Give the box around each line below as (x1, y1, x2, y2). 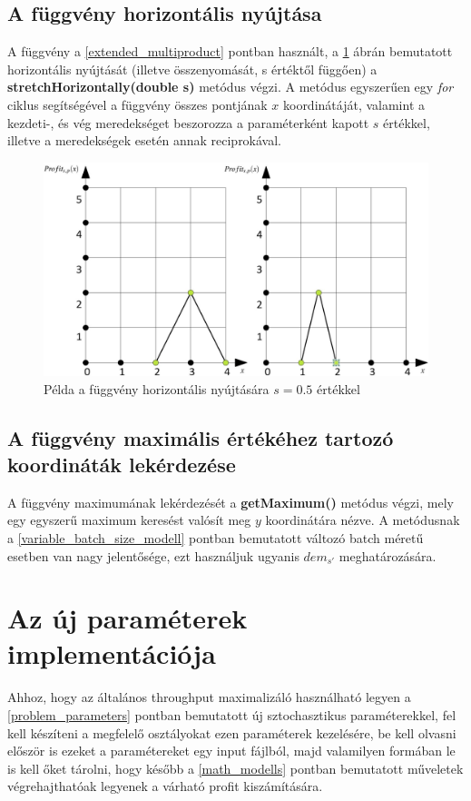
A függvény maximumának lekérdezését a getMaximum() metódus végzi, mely (7, 492, 454, 511)
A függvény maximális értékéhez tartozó (7, 423, 394, 451)
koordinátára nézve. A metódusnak (265, 510, 460, 529)
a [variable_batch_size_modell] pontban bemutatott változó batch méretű (7, 528, 424, 547)
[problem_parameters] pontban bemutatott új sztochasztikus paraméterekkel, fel (7, 706, 456, 725)
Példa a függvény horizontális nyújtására (44, 379, 270, 398)
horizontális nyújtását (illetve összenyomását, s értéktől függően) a (7, 59, 378, 78)
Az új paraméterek (7, 599, 248, 637)
